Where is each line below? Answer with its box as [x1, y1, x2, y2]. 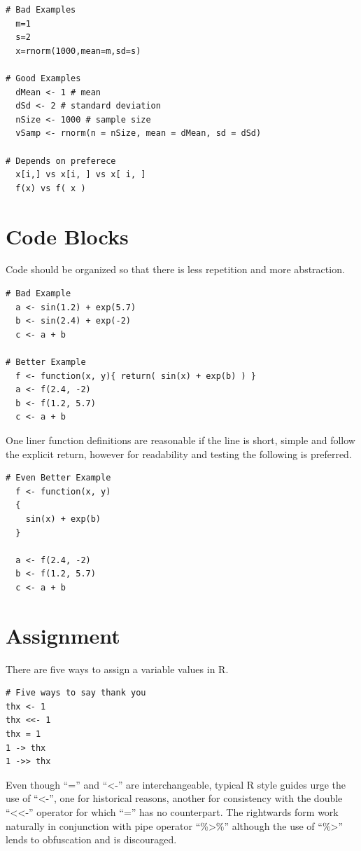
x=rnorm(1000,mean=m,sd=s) [15, 46, 141, 56]
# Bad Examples [6, 5, 76, 15]
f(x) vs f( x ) [15, 183, 86, 193]
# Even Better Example [6, 473, 111, 483]
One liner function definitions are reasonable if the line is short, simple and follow [6, 432, 355, 447]
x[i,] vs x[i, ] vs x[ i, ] [15, 169, 146, 180]
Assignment [6, 621, 120, 649]
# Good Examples [6, 73, 81, 83]
